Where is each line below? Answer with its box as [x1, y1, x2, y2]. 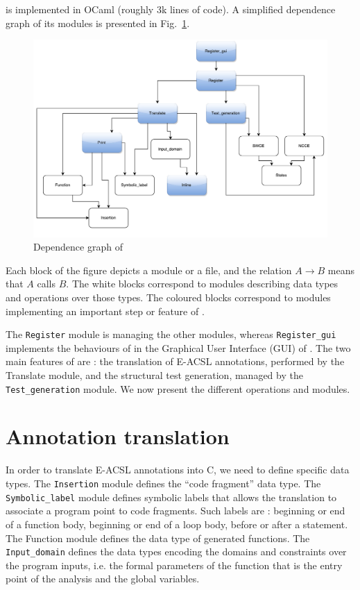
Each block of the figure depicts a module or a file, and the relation [6, 262, 292, 277]
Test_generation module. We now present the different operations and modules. [6, 381, 350, 396]
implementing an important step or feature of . [6, 303, 205, 318]
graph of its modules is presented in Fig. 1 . [6, 15, 190, 30]
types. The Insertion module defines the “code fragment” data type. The [6, 476, 321, 491]
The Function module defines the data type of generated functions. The [6, 530, 310, 545]
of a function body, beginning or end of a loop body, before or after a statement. [6, 516, 348, 531]
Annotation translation [6, 422, 230, 450]
